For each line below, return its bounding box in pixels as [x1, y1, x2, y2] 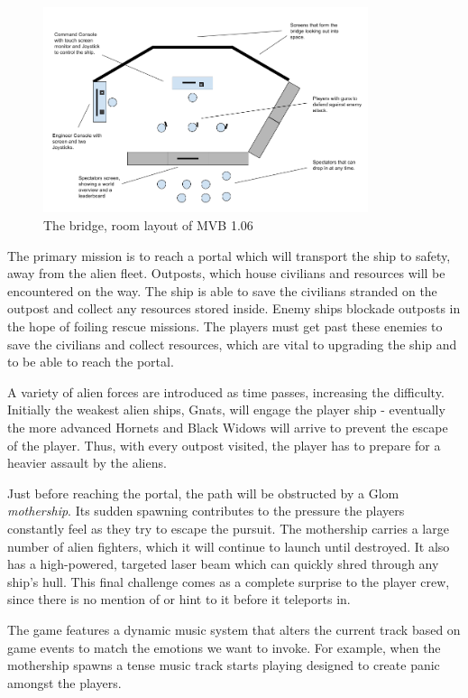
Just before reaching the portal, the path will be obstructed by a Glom [7, 483, 399, 502]
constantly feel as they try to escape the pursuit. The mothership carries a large [7, 518, 449, 537]
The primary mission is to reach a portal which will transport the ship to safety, [7, 246, 451, 265]
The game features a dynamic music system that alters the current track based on [7, 619, 461, 638]
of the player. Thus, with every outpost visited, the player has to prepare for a [7, 435, 441, 454]
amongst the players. [7, 673, 122, 692]
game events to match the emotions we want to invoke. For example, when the [7, 638, 441, 656]
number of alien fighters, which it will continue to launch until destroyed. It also [7, 536, 450, 555]
